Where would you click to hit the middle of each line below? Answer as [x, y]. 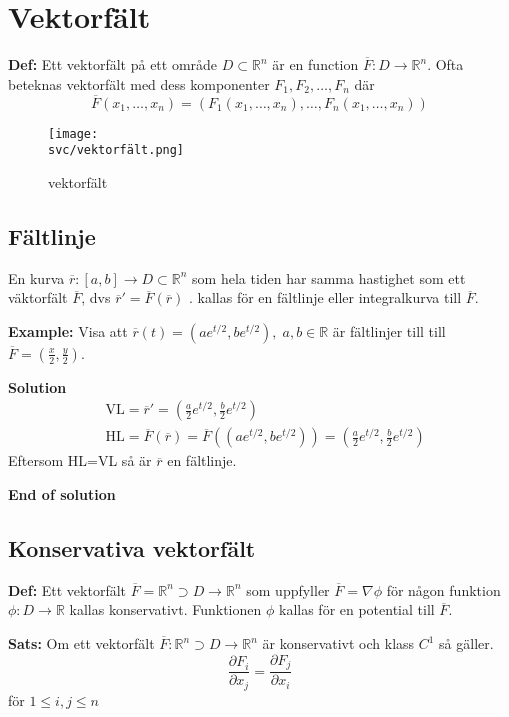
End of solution [62, 494]
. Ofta [445, 64]
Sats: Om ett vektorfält [81, 643]
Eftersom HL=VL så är [80, 460]
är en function [315, 64]
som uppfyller [288, 589]
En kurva [36, 277]
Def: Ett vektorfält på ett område [113, 64]
